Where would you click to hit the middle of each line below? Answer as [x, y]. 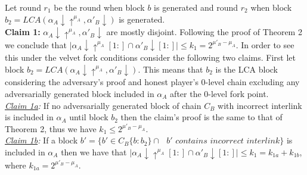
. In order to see [265, 44]
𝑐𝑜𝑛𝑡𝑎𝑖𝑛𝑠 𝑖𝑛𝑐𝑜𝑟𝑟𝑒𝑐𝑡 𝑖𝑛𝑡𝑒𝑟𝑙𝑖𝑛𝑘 [228, 141]
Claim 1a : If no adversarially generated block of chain [103, 105]
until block [89, 117]
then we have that [94, 152]
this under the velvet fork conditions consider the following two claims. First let [151, 57]
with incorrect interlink [260, 105]
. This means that [170, 69]
